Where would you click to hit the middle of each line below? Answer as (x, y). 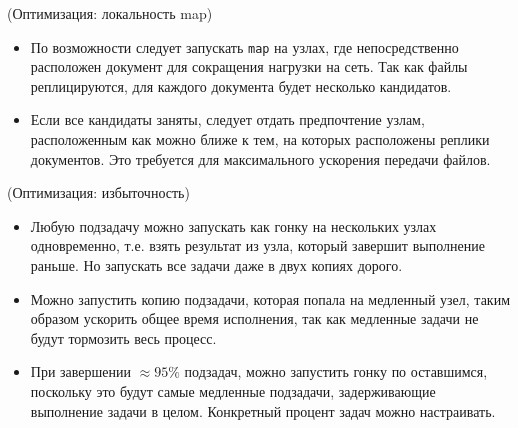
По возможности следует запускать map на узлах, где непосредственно (244, 46)
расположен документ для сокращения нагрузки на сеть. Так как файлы (249, 66)
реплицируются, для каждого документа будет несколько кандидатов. (241, 85)
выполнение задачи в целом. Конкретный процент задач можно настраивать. (263, 410)
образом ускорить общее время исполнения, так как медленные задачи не (254, 318)
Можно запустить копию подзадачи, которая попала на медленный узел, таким (270, 298)
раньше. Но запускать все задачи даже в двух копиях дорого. (216, 265)
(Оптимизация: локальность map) (110, 13)
